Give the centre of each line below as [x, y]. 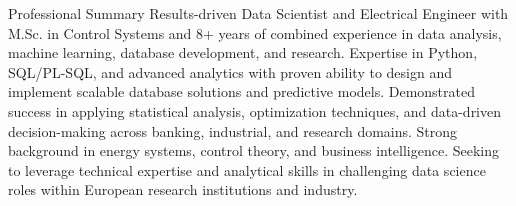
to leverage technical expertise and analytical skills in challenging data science [247, 169]
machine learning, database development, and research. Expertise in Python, [243, 52]
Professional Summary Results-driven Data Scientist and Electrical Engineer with [258, 13]
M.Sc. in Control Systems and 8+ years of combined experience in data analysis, [255, 32]
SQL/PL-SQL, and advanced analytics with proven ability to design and [230, 71]
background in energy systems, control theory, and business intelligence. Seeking [254, 150]
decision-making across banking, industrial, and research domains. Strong [233, 130]
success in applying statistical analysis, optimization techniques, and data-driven [255, 110]
